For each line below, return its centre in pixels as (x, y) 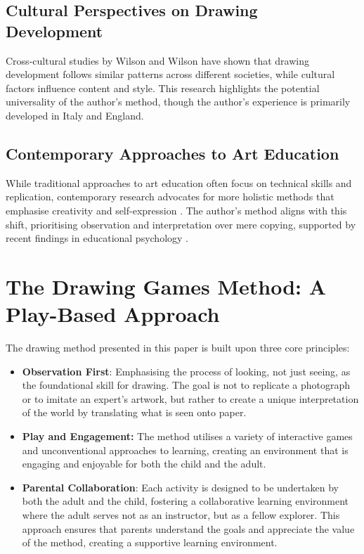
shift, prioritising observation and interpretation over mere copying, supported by (181, 224)
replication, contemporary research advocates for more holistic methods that (170, 197)
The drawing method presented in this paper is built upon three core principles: (178, 348)
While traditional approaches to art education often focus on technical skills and (179, 182)
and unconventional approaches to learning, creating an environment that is (185, 450)
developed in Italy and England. (75, 115)
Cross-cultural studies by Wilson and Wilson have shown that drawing (157, 60)
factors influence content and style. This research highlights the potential (163, 88)
